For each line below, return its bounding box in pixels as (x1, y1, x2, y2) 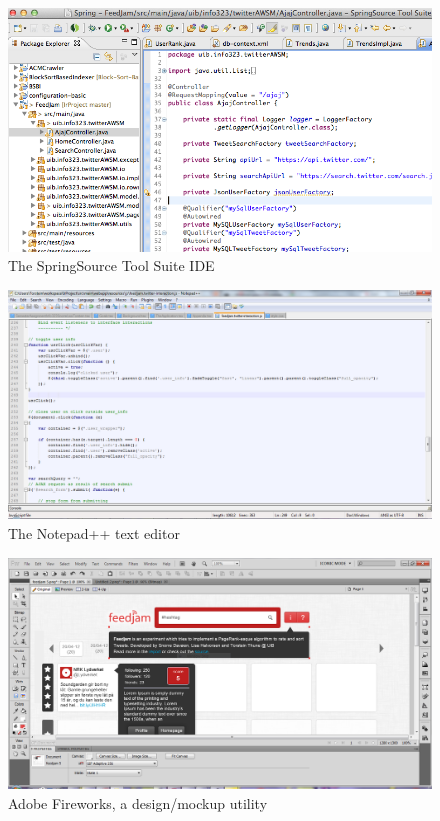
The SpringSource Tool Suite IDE (8, 255, 215, 276)
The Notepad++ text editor (8, 522, 180, 543)
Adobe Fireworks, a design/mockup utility (8, 792, 268, 813)
